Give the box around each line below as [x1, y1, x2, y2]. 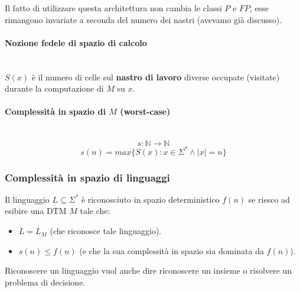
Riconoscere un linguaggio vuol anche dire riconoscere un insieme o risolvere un [5, 264, 292, 277]
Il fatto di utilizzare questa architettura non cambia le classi [5, 2, 222, 14]
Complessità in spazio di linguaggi [5, 170, 170, 184]
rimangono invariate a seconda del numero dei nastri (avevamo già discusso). [5, 13, 282, 25]
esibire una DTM [5, 205, 67, 217]
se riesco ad [248, 193, 290, 205]
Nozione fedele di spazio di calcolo [5, 36, 147, 48]
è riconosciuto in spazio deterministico [81, 193, 220, 205]
